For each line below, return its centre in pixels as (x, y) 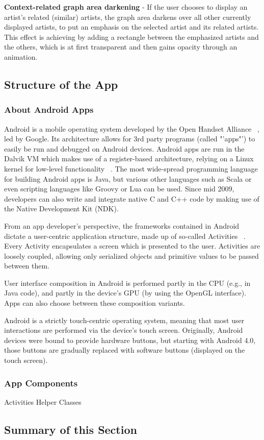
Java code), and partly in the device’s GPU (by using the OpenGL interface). (125, 293)
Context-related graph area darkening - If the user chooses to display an (126, 7)
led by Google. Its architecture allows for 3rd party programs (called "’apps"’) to (130, 139)
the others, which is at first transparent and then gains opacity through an (121, 47)
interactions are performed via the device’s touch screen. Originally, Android (124, 330)
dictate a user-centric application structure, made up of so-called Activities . (125, 236)
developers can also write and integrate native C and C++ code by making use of (132, 198)
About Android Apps (49, 109)
